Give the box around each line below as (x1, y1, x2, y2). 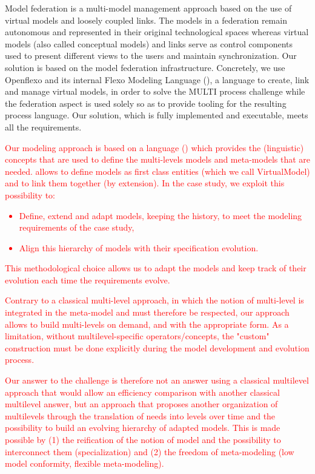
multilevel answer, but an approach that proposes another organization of (5, 398, 278, 410)
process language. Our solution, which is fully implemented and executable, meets (5, 109, 308, 121)
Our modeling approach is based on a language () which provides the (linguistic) (5, 141, 304, 154)
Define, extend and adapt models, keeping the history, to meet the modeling (19, 209, 302, 222)
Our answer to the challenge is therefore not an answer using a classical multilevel (5, 374, 309, 387)
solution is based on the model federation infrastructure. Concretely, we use (5, 61, 285, 73)
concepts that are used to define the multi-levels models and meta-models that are (5, 153, 311, 166)
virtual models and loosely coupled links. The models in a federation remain (5, 13, 287, 26)
